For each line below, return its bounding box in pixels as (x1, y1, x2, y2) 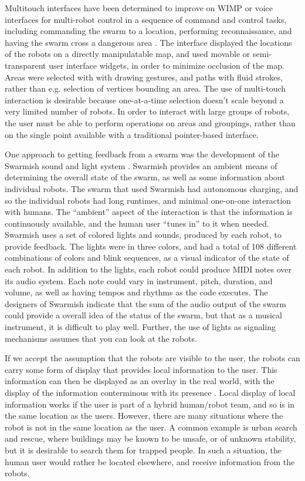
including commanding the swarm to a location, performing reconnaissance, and (5, 25, 292, 37)
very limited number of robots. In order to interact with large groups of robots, (5, 105, 290, 117)
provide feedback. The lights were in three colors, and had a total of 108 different (5, 240, 297, 252)
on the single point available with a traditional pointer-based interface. (5, 128, 259, 140)
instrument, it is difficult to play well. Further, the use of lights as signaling (5, 321, 276, 333)
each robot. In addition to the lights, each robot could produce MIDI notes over (5, 263, 292, 275)
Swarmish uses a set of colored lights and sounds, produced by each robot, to (5, 228, 282, 241)
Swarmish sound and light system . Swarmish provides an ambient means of (5, 159, 277, 171)
